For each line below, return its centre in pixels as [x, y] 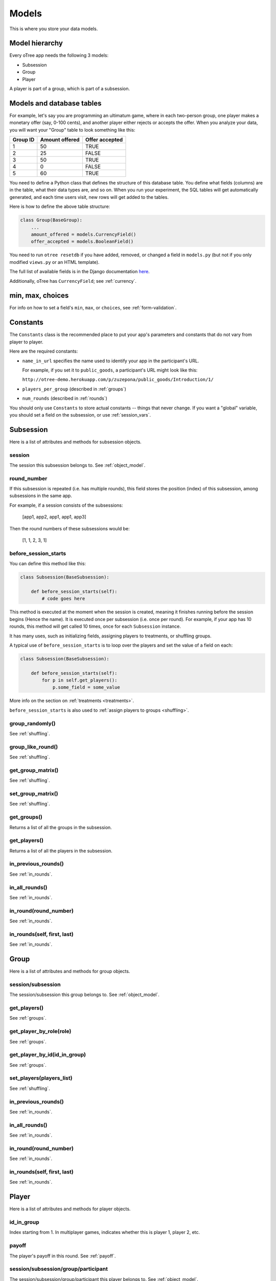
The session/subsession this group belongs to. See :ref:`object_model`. [84, 995]
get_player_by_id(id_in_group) [48, 1055]
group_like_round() [34, 747]
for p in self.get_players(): [79, 680]
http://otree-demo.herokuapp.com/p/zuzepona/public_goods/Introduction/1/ [118, 380]
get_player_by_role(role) [40, 1031]
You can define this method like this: [48, 564]
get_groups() [26, 817]
